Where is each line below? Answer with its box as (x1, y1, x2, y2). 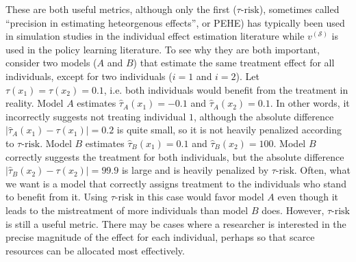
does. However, (262, 202, 325, 217)
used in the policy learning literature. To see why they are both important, (5, 42, 320, 56)
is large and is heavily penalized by (121, 163, 269, 177)
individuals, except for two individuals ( (5, 68, 173, 83)
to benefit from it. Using (5, 189, 108, 204)
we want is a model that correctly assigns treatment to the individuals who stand (5, 176, 346, 190)
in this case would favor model (136, 189, 264, 204)
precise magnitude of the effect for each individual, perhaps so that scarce (5, 230, 315, 244)
